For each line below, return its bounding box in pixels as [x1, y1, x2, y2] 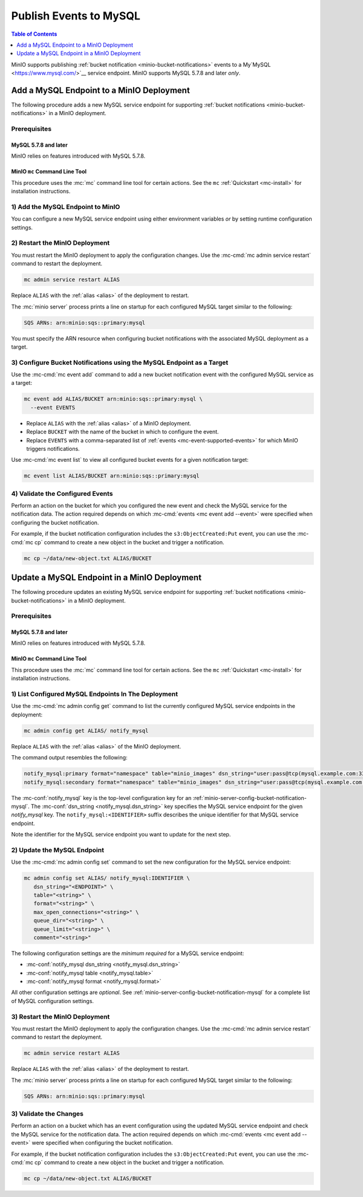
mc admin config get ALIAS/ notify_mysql [24, 727, 149, 734]
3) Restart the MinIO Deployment [11, 1012, 110, 1021]
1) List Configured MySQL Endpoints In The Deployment [11, 690, 178, 698]
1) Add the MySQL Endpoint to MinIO [11, 202, 120, 211]
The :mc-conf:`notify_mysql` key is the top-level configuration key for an [11, 794, 192, 801]
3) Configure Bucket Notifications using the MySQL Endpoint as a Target [11, 358, 229, 367]
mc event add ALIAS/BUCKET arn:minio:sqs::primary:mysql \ [24, 396, 203, 402]
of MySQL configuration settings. [11, 997, 94, 1004]
